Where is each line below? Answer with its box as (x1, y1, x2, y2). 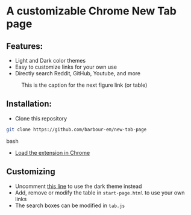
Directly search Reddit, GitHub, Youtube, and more (14, 70, 140, 76)
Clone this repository (14, 114, 67, 122)
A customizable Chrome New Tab (6, 4, 177, 18)
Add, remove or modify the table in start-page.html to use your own (14, 189, 185, 196)
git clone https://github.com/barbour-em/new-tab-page (6, 126, 147, 132)
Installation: (6, 99, 52, 109)
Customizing (6, 167, 55, 177)
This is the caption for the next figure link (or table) (21, 81, 148, 89)
